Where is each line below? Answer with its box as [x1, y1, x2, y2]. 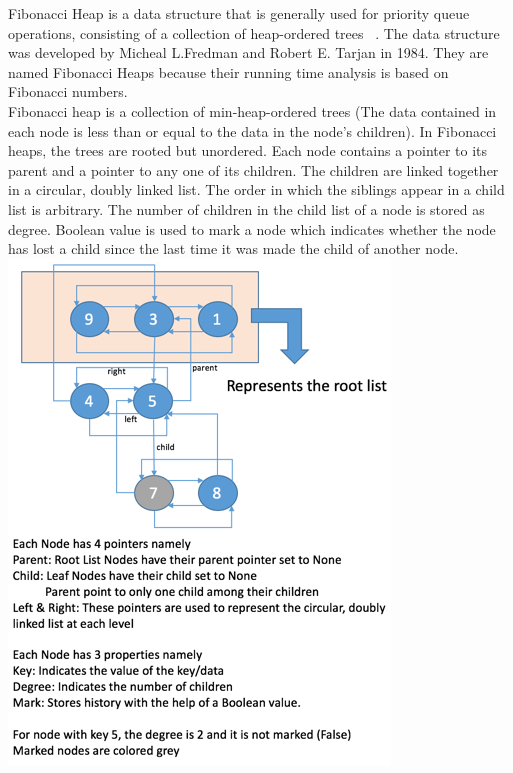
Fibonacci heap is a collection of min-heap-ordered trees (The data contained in [8, 100, 497, 121]
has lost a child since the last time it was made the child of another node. [8, 238, 459, 259]
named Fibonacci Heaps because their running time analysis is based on [8, 61, 449, 82]
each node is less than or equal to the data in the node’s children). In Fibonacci [8, 120, 497, 141]
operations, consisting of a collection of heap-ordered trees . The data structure [8, 22, 500, 43]
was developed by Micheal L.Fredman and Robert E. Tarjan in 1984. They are [8, 42, 489, 63]
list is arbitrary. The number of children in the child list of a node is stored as [8, 198, 485, 219]
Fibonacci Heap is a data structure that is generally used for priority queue [8, 3, 470, 23]
